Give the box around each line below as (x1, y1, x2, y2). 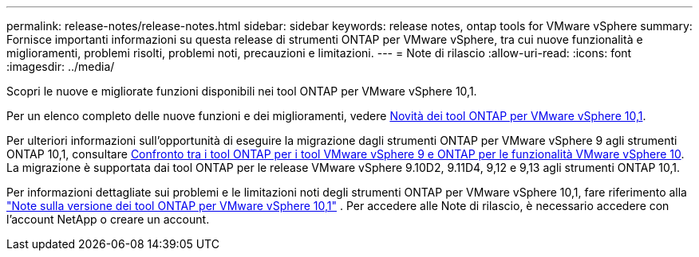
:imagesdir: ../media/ (6, 60, 115, 73)
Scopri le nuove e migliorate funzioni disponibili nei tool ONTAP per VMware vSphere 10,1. (6, 84, 477, 98)
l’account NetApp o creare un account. (6, 212, 210, 226)
